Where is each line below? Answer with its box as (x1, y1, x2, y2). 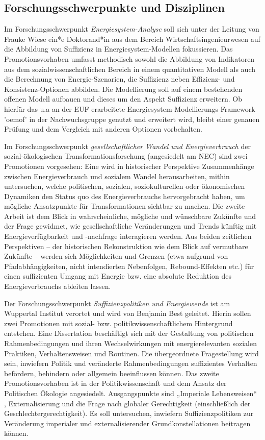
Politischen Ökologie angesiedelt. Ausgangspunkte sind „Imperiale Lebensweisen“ (4, 387, 257, 398)
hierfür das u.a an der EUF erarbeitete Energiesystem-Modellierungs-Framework (4, 103, 255, 114)
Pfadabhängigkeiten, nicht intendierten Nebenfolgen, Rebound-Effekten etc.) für (4, 260, 254, 271)
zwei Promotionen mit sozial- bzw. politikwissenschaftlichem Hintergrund (4, 317, 233, 328)
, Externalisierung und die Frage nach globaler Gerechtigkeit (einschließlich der (4, 398, 251, 408)
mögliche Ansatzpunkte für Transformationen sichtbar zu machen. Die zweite (4, 201, 245, 211)
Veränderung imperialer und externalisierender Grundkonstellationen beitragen (4, 418, 251, 428)
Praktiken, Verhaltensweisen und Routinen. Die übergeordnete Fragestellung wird (4, 348, 259, 358)
